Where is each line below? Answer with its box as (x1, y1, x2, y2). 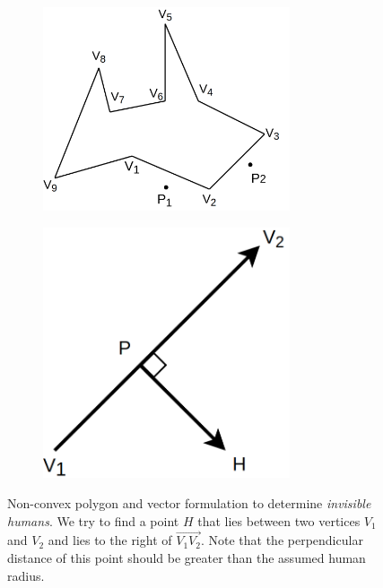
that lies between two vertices (197, 511, 361, 530)
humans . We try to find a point (7, 511, 179, 530)
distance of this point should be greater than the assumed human (7, 549, 366, 566)
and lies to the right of (48, 531, 172, 549)
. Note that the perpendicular (200, 531, 363, 549)
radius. (7, 566, 45, 584)
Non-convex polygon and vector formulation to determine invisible (7, 494, 371, 512)
